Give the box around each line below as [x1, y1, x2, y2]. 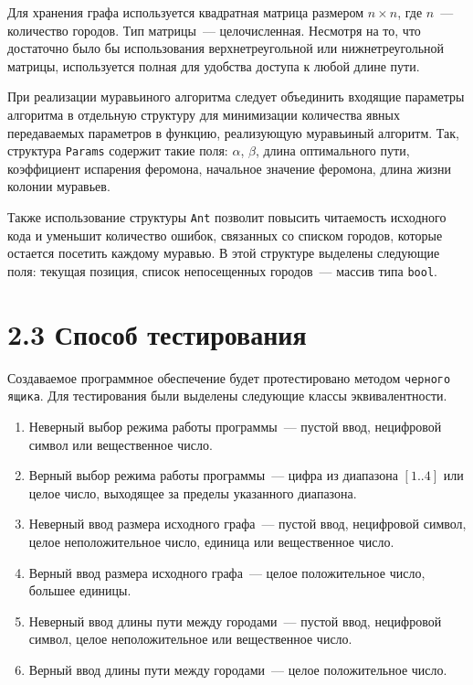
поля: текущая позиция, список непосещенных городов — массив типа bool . [7, 261, 437, 280]
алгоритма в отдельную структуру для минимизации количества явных [7, 104, 401, 123]
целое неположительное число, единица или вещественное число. [28, 531, 394, 551]
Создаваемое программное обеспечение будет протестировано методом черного [7, 368, 451, 387]
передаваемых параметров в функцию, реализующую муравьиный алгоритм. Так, [7, 123, 459, 142]
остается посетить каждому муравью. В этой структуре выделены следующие [7, 243, 440, 262]
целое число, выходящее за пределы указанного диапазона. [28, 483, 357, 502]
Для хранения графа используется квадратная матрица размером [7, 3, 364, 21]
